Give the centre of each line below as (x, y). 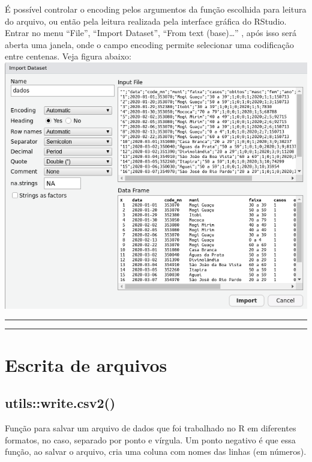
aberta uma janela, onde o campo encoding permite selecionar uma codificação (149, 44)
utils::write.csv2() (60, 403)
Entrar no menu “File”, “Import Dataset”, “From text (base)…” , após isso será (151, 33)
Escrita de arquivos (86, 364)
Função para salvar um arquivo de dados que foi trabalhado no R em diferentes (151, 427)
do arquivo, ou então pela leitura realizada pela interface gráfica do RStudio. (146, 21)
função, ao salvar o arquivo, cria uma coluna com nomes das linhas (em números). (156, 451)
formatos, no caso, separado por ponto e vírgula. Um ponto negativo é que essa (150, 439)
